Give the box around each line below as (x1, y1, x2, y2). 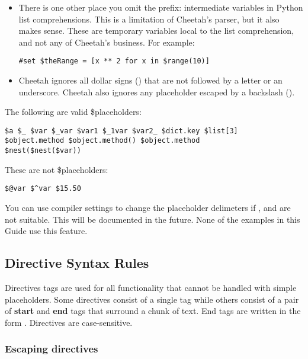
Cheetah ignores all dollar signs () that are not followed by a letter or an (18, 74, 283, 86)
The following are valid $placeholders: (5, 105, 142, 118)
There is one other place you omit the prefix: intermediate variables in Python (18, 1, 303, 13)
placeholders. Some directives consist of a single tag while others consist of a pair (5, 293, 299, 305)
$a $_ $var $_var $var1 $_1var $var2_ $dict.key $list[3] (5, 126, 238, 135)
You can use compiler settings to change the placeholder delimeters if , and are (5, 201, 291, 214)
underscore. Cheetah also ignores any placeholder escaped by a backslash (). (18, 85, 295, 98)
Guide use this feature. (5, 225, 88, 237)
